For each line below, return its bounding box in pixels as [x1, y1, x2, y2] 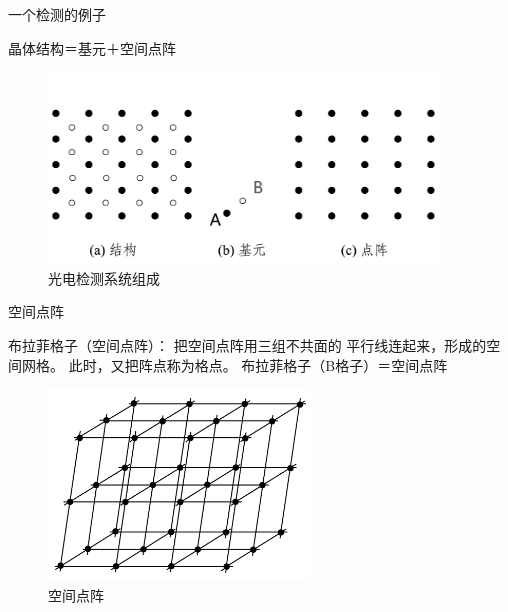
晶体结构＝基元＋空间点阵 [8, 37, 176, 58]
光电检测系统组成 [48, 267, 160, 288]
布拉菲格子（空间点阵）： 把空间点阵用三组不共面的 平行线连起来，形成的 [8, 334, 487, 355]
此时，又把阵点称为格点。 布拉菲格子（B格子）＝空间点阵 [68, 354, 448, 375]
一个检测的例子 [8, 4, 106, 24]
